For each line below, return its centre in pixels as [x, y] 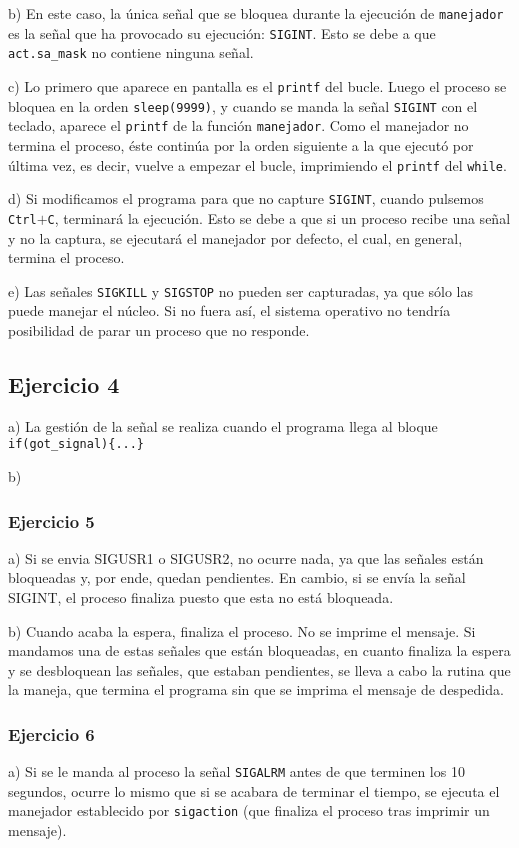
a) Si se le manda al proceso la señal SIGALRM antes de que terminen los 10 [236, 771]
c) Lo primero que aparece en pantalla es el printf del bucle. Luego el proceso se [257, 85]
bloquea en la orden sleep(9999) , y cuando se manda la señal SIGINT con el [243, 105]
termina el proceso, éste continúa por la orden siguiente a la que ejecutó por [241, 144]
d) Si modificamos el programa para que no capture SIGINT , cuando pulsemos [246, 198]
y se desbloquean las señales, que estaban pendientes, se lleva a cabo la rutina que [259, 669]
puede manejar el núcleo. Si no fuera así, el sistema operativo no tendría [229, 310]
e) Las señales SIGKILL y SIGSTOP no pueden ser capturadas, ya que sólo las [241, 290]
